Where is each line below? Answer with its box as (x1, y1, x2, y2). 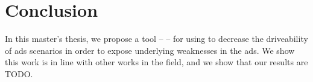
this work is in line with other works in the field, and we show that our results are (5, 56, 308, 68)
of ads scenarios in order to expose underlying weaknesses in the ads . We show (5, 44, 295, 56)
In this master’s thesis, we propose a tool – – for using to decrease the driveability (5, 32, 308, 45)
